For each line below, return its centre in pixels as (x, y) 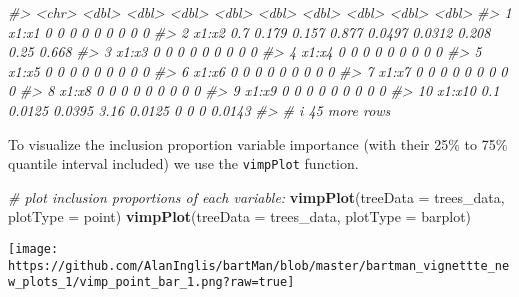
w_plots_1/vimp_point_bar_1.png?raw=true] (151, 282)
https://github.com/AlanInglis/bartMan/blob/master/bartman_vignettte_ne (259, 265)
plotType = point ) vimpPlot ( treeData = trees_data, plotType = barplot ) (240, 216)
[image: (33, 249)
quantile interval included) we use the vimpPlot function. (183, 163)
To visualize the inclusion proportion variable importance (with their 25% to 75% (258, 143)
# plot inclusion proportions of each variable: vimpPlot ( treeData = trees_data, (256, 196)
